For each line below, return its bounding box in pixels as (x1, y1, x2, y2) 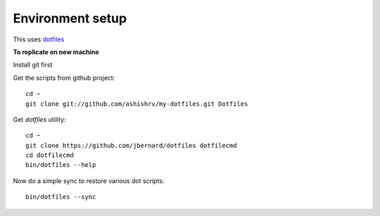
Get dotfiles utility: (13, 115, 66, 123)
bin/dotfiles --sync (25, 193, 96, 201)
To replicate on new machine (13, 48, 99, 56)
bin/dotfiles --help (25, 161, 96, 169)
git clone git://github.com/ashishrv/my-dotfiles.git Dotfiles (25, 100, 248, 108)
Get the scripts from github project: (13, 74, 115, 82)
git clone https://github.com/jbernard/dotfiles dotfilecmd (25, 141, 237, 149)
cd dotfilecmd (25, 151, 74, 159)
